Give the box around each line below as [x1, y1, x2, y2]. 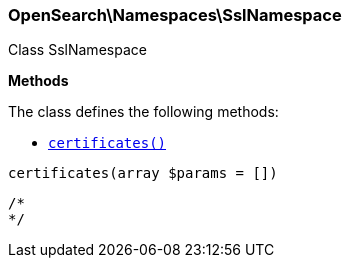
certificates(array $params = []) [8, 165, 278, 182]
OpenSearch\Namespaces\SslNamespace [8, 5, 342, 25]
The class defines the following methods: [8, 103, 279, 121]
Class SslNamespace [8, 41, 147, 59]
